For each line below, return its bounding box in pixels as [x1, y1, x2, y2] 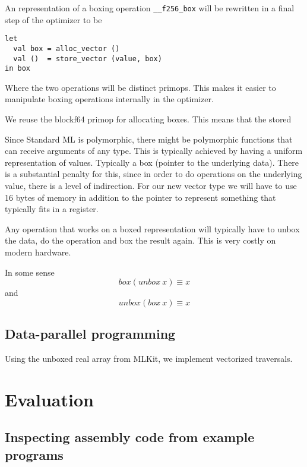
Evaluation [5, 387, 94, 411]
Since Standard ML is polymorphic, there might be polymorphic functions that [5, 132, 293, 145]
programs [5, 445, 64, 463]
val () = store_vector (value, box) [13, 54, 162, 63]
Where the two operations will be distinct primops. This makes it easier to [5, 81, 276, 93]
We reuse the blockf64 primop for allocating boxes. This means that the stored [5, 113, 292, 125]
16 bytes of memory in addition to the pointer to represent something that [5, 191, 276, 203]
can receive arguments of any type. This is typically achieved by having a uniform [5, 144, 303, 157]
